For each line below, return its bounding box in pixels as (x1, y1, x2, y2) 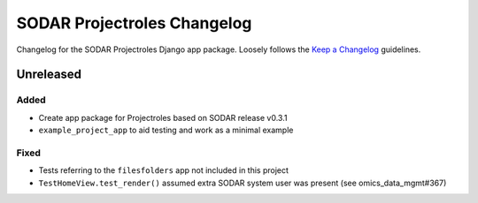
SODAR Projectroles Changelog (16, 13, 252, 33)
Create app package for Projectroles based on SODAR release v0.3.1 (38, 112, 288, 123)
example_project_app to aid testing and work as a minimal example (38, 124, 294, 136)
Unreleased (16, 67, 82, 82)
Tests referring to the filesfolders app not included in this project (38, 165, 289, 176)
